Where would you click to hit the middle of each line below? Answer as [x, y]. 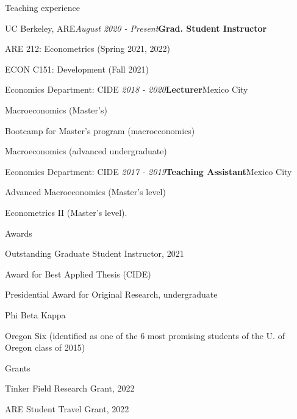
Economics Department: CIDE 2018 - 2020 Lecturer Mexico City [127, 89]
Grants [18, 367]
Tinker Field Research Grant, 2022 [70, 388]
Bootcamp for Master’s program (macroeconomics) [100, 130]
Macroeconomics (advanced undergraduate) [86, 151]
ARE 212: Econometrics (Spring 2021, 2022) [88, 48]
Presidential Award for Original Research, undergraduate [111, 294]
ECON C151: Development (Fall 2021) [77, 69]
